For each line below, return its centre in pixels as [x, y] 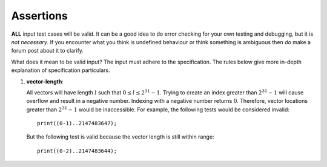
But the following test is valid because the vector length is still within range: [120, 137]
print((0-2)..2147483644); [77, 151]
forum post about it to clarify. [48, 51]
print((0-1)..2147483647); [77, 123]
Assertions [39, 16]
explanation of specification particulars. [61, 70]
